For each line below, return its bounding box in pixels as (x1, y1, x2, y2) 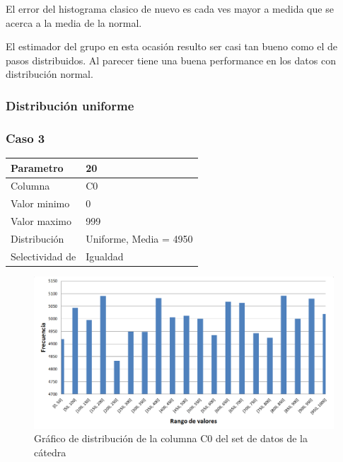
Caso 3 (6, 129, 45, 146)
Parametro (11, 160, 64, 175)
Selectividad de (11, 248, 76, 263)
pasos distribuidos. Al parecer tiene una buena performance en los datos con (6, 52, 336, 67)
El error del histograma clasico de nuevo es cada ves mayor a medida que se (6, 1, 334, 16)
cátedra (34, 444, 66, 459)
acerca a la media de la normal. (6, 15, 142, 30)
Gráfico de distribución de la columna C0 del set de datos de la (34, 431, 308, 446)
